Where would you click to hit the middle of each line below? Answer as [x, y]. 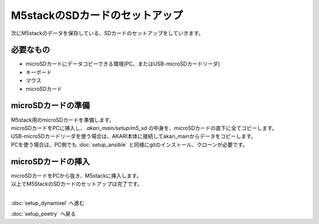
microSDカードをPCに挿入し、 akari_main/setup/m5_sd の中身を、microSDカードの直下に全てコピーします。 [144, 128]
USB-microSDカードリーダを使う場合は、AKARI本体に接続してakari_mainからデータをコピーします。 [134, 137]
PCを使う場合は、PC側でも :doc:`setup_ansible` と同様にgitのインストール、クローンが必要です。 [129, 144]
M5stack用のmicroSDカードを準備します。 [63, 120]
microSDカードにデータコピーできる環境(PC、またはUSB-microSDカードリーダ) [123, 64]
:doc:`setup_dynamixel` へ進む [48, 203]
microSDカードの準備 [51, 105]
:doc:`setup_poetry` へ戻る [43, 214]
